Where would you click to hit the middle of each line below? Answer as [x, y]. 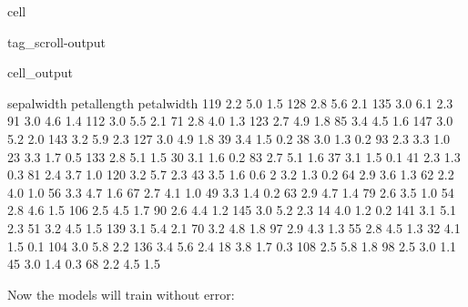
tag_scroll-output [56, 41]
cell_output [40, 72]
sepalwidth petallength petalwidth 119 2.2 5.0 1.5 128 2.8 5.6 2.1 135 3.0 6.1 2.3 [230, 102]
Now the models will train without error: [121, 294]
